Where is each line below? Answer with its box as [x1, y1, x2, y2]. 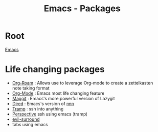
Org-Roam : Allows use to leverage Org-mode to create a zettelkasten [12, 80, 153, 86]
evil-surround [12, 116, 40, 122]
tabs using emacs [12, 121, 48, 127]
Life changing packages [5, 64, 105, 75]
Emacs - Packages [44, 3, 121, 14]
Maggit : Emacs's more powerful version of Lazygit [12, 95, 115, 101]
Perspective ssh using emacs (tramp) [12, 111, 88, 117]
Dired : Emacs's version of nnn [12, 101, 74, 107]
